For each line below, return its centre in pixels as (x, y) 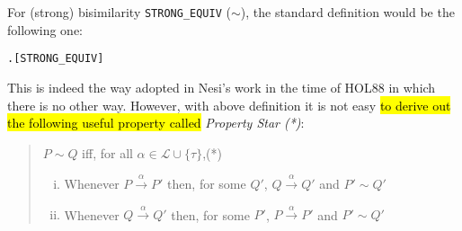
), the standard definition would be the (347, 12)
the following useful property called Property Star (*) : (156, 123)
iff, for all (107, 152)
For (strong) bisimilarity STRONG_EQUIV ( (119, 12)
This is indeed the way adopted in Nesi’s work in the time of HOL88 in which (222, 87)
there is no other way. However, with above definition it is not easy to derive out (229, 105)
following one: (45, 29)
